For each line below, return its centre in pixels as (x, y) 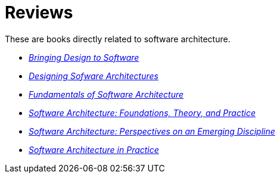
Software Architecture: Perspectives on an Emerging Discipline (152, 131)
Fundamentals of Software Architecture (106, 94)
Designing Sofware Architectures (94, 76)
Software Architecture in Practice (94, 149)
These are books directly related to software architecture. (118, 39)
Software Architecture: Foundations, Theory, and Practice (142, 113)
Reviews (39, 13)
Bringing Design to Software (84, 57)
